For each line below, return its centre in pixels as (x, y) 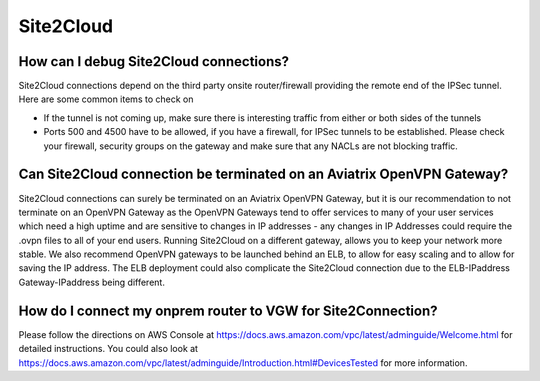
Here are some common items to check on (106, 99)
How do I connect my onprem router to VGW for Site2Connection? (228, 310)
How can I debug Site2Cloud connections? (154, 61)
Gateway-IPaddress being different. (91, 282)
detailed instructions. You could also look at (108, 349)
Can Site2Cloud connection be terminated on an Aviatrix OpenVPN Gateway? (263, 174)
